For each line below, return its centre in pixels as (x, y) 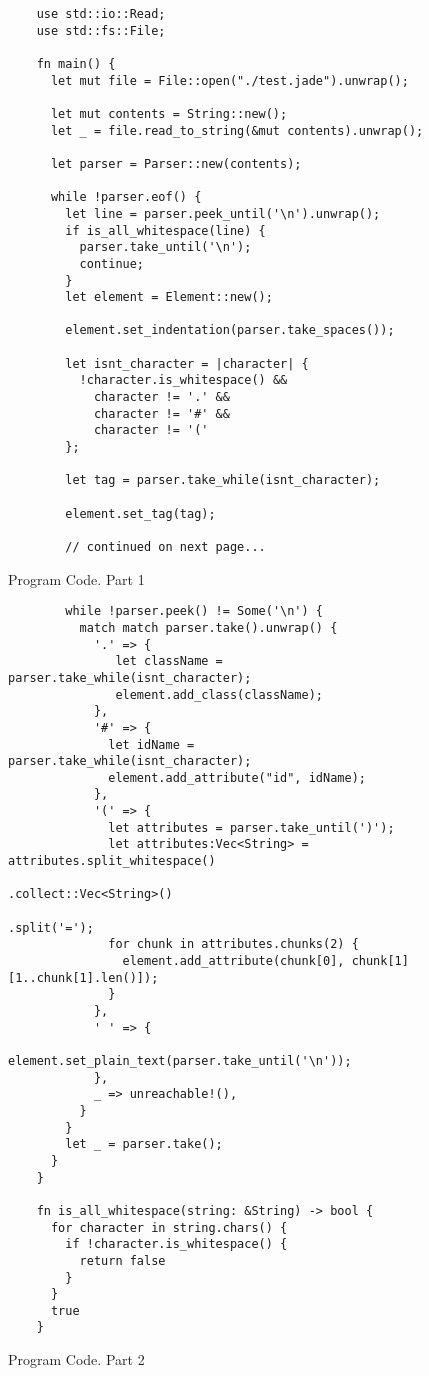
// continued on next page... (165, 547)
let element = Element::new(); (169, 297)
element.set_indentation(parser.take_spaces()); (230, 330)
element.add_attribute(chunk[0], (233, 961)
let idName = (151, 744)
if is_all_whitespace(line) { (165, 230)
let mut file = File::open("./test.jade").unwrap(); (229, 80)
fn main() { (76, 63)
